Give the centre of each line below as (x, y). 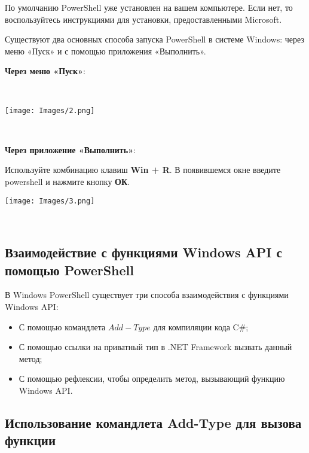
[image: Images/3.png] (50, 201)
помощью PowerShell (69, 270)
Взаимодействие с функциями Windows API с (143, 252)
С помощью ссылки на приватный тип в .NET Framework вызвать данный (155, 347)
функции (30, 440)
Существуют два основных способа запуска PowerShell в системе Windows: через (154, 39)
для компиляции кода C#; (201, 326)
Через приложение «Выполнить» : (71, 149)
